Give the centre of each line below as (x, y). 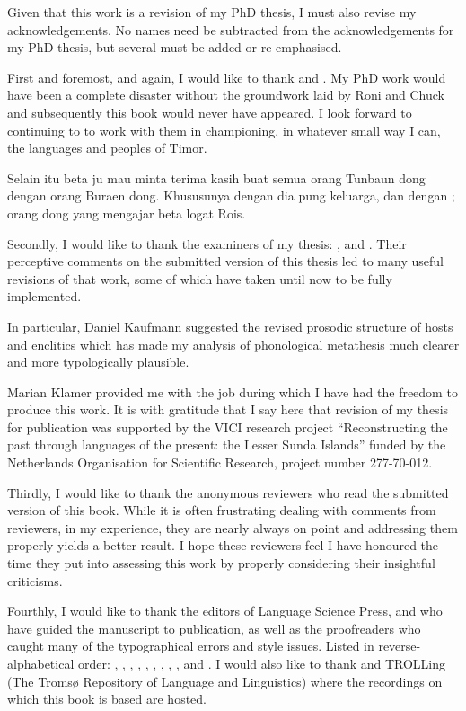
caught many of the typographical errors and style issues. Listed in (191, 646)
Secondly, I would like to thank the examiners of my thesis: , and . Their (207, 243)
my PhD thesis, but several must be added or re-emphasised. (175, 47)
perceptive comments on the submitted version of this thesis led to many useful (225, 261)
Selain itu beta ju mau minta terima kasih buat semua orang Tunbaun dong (216, 178)
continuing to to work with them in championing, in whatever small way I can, (224, 130)
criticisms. (35, 580)
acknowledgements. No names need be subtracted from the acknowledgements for (231, 29)
